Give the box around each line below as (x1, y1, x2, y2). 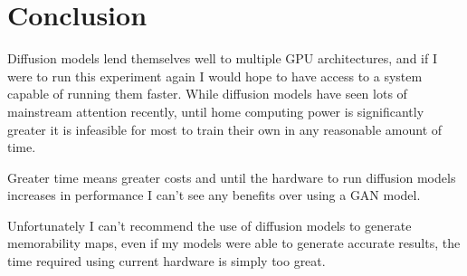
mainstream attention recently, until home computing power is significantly (7, 101, 424, 120)
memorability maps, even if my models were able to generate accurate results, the (7, 233, 461, 252)
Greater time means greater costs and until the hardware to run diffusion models (7, 167, 456, 186)
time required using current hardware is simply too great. (7, 252, 326, 271)
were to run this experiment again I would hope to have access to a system (7, 66, 423, 85)
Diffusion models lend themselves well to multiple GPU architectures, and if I (7, 49, 437, 68)
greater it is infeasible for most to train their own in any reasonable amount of (7, 119, 443, 138)
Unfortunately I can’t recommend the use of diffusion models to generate (7, 215, 412, 234)
